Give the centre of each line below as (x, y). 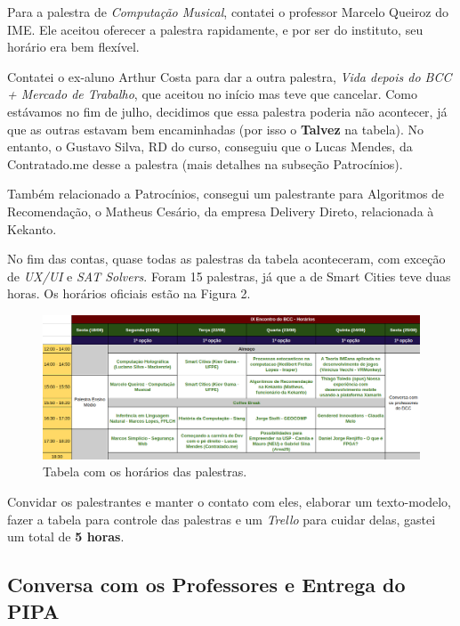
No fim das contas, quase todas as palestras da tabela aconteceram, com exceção (226, 259)
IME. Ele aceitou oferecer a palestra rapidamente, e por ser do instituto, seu (215, 29)
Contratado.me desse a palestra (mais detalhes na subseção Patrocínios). (205, 163)
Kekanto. (32, 228)
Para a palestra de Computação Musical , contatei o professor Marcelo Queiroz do (228, 12)
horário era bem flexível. (73, 47)
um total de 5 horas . (66, 537)
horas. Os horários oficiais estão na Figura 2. (129, 293)
